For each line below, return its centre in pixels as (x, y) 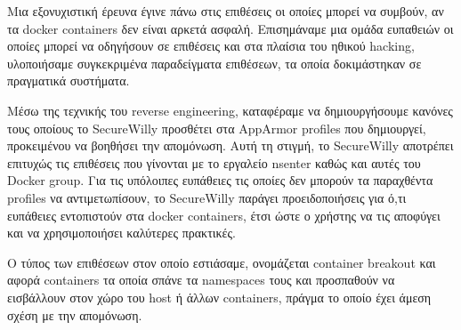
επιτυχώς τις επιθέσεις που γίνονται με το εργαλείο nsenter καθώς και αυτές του (214, 162)
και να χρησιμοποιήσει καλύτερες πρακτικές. (121, 233)
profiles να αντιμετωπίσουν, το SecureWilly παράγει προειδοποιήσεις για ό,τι (207, 197)
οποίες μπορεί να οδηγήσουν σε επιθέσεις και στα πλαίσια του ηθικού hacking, (211, 46)
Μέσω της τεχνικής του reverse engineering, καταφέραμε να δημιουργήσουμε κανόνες (230, 110)
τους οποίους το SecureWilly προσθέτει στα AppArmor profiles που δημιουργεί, (217, 128)
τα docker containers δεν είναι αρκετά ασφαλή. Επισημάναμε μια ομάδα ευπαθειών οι (230, 28)
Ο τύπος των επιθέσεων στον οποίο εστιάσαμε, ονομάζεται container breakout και (222, 262)
